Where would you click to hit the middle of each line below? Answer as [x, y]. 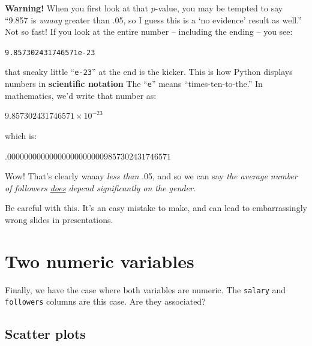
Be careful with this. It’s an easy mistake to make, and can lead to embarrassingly [156, 208]
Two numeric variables [100, 261]
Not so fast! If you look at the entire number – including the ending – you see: [149, 31]
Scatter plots [45, 334]
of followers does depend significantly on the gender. [100, 187]
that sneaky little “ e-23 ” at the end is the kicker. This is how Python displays [149, 72]
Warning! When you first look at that [77, 8]
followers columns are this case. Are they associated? [105, 301]
